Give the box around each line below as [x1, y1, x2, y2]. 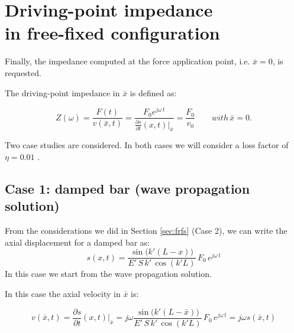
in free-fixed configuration [5, 21, 220, 45]
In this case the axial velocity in [5, 288, 121, 300]
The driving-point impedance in [5, 86, 120, 99]
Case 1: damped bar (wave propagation [5, 179, 250, 197]
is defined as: [130, 86, 177, 99]
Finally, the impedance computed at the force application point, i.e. [5, 55, 250, 67]
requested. [5, 66, 41, 79]
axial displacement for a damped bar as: [5, 236, 150, 248]
